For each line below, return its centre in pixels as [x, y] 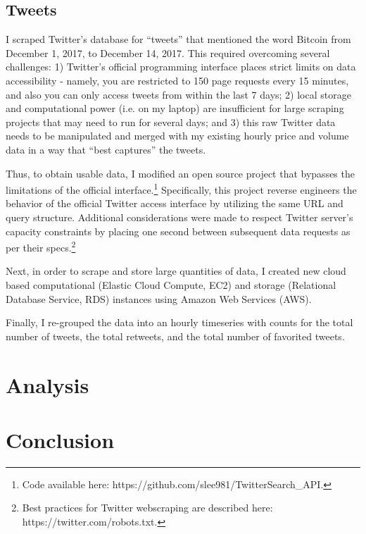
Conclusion [60, 439]
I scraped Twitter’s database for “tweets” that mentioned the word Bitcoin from [178, 39]
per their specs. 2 [41, 246]
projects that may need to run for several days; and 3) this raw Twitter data [171, 122]
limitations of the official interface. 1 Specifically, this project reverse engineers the [181, 188]
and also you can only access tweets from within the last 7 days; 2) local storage [178, 94]
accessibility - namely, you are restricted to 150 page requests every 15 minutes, [177, 80]
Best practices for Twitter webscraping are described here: [147, 508]
